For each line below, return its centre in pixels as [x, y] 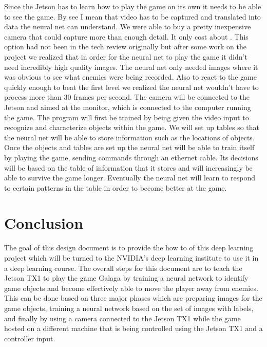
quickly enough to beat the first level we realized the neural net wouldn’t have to [131, 87]
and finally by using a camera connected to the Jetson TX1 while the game [122, 318]
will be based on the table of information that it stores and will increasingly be [128, 167]
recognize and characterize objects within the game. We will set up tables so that [132, 127]
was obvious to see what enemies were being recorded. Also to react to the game [130, 77]
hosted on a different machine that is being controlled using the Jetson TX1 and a [133, 328]
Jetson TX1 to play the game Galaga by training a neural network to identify [126, 278]
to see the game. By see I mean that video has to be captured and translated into [132, 16]
